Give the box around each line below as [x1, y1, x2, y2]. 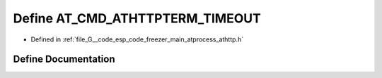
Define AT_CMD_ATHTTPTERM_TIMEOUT [13, 11, 261, 26]
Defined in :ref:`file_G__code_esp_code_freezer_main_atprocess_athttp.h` [30, 35, 244, 44]
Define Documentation [13, 53, 115, 65]
